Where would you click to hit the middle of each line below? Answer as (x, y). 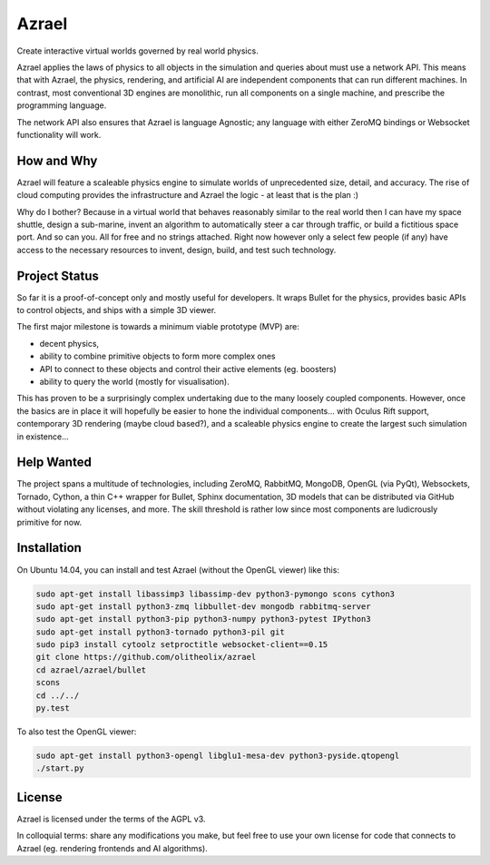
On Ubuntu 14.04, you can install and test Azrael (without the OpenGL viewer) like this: (178, 570)
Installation (49, 548)
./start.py (60, 768)
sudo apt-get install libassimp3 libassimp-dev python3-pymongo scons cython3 (215, 594)
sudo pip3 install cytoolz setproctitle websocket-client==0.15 (182, 645)
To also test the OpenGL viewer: (77, 732)
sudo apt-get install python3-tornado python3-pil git (160, 632)
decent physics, (69, 343)
